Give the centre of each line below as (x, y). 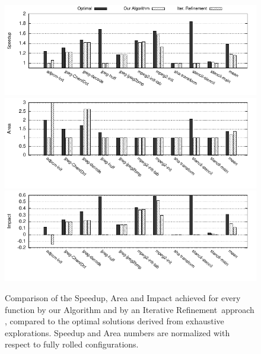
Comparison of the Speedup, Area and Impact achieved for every (123, 297)
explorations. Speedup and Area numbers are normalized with (117, 332)
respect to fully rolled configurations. (72, 344)
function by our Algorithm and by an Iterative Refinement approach (130, 309)
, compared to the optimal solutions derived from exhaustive (114, 321)
